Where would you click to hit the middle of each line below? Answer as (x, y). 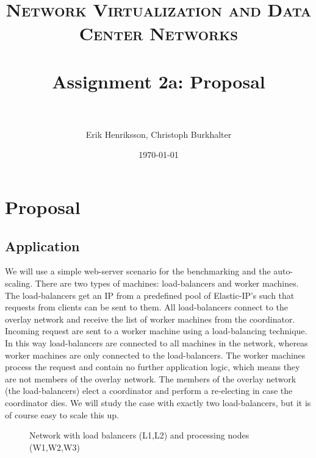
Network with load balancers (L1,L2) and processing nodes (139, 435)
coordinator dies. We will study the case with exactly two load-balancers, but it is (158, 402)
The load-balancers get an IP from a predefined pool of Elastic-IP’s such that (150, 295)
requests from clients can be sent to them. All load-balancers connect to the (147, 307)
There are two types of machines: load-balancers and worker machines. (167, 283)
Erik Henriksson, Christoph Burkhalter (159, 134)
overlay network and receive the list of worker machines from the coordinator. (150, 319)
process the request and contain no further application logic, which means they (153, 367)
